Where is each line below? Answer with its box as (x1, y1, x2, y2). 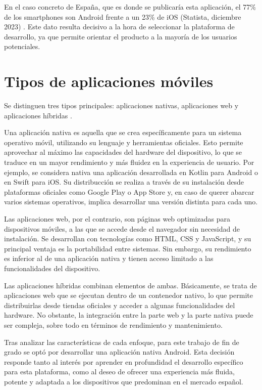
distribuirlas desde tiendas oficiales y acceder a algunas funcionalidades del (4, 299, 235, 310)
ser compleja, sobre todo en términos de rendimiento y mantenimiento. (4, 319, 223, 330)
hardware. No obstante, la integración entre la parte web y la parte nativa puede (4, 310, 253, 320)
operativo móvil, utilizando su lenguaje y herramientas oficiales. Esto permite (4, 137, 243, 147)
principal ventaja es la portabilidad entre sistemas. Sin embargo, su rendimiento (4, 243, 251, 253)
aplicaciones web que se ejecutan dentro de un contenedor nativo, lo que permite (4, 290, 253, 300)
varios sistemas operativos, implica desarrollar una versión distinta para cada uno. (4, 196, 258, 207)
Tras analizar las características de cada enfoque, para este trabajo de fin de (4, 336, 239, 347)
